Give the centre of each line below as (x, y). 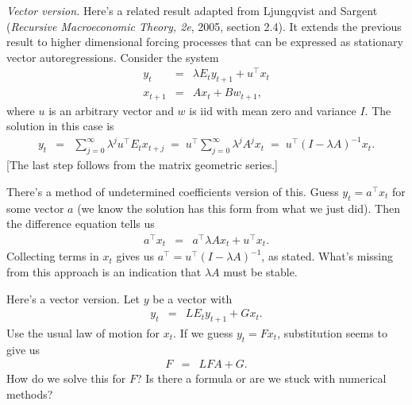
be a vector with (193, 298)
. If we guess (203, 333)
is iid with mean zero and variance (273, 110)
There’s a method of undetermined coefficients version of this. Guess (173, 191)
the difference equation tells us (81, 224)
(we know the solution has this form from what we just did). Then (239, 208)
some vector (35, 208)
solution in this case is (60, 126)
